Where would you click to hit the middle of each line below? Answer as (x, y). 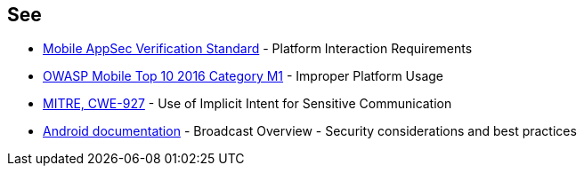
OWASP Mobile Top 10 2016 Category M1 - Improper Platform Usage (243, 76)
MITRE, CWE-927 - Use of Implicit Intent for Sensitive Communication (247, 104)
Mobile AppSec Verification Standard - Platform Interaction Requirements (258, 49)
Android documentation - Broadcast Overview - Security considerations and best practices (310, 131)
